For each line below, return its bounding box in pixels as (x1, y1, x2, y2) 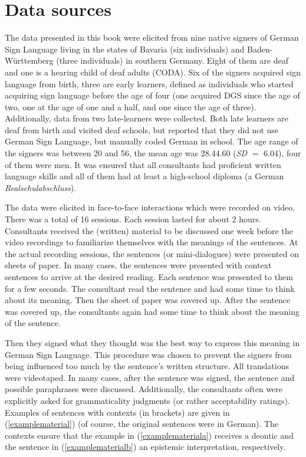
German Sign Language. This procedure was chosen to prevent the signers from (5, 348, 292, 360)
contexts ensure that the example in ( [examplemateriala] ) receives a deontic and (5, 429, 294, 441)
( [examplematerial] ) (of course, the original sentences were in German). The (5, 417, 279, 430)
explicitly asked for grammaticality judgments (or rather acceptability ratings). (5, 394, 290, 406)
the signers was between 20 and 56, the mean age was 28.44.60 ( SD (5, 147, 248, 159)
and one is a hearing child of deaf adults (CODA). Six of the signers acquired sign (5, 65, 301, 78)
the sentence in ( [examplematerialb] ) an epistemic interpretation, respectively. (5, 440, 286, 453)
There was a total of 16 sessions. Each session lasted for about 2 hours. (5, 213, 261, 225)
